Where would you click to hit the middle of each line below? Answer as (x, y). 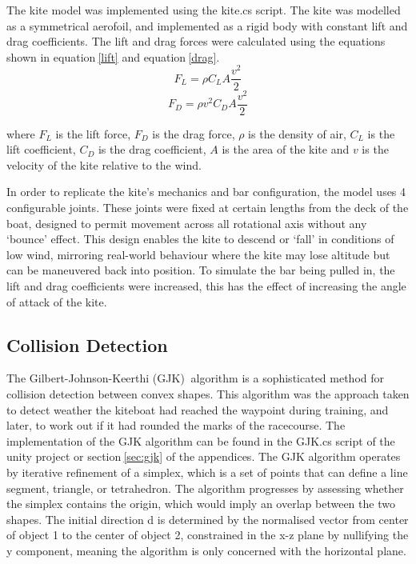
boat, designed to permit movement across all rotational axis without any (187, 223)
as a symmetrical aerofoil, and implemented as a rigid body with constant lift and (207, 25)
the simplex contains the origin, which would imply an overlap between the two (201, 504)
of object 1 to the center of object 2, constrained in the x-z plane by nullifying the (208, 535)
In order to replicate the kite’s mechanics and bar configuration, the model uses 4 (206, 192)
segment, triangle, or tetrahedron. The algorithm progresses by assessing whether (205, 488)
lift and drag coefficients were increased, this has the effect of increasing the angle (206, 286)
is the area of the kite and (286, 149)
